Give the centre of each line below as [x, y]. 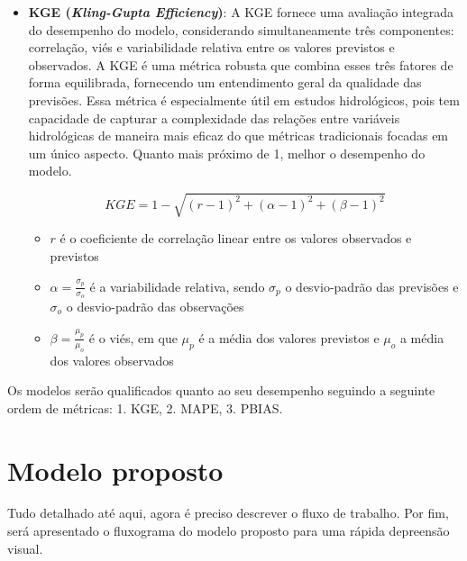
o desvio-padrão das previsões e [372, 286]
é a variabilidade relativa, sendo [177, 286]
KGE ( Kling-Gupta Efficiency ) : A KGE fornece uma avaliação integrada [241, 12]
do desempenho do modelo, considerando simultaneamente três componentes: [241, 29]
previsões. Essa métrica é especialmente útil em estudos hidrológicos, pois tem [244, 100]
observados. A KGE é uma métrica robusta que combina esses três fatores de [241, 64]
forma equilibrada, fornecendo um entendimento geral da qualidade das [225, 82]
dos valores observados [112, 360]
